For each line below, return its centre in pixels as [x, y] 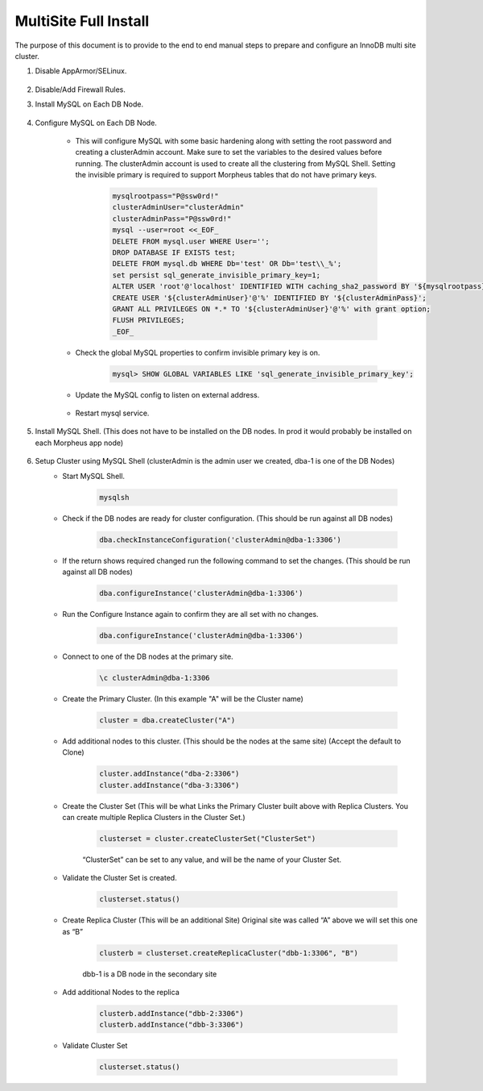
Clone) [73, 752]
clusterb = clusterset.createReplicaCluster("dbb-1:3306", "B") [229, 953]
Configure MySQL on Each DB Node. [96, 123]
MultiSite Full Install [82, 21]
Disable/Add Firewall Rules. [80, 90]
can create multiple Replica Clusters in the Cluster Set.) [154, 817]
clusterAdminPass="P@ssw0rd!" [172, 219]
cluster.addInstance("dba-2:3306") [169, 774]
